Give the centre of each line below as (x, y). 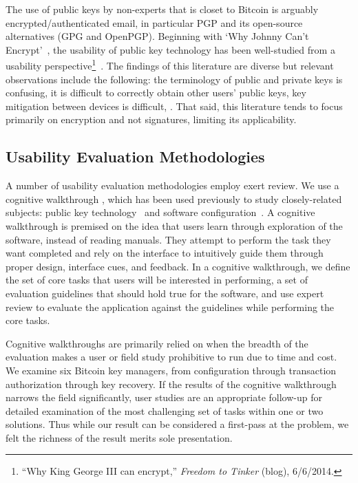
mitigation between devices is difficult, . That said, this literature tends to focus (174, 106)
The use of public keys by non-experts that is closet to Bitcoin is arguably (162, 9)
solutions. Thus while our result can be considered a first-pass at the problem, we (177, 424)
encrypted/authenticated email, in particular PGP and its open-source (154, 22)
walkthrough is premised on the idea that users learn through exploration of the (174, 225)
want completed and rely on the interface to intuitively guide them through (165, 253)
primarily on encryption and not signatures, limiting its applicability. (151, 119)
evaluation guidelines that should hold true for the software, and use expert (165, 293)
